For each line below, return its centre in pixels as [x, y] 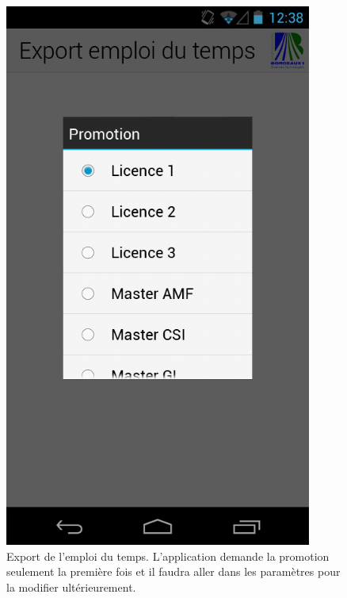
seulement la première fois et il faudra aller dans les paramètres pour [173, 571]
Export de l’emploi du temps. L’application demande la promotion [168, 556]
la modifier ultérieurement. [71, 586]
